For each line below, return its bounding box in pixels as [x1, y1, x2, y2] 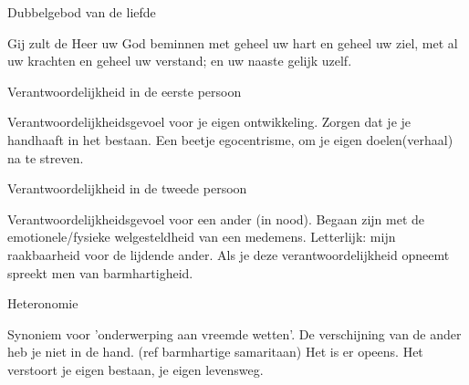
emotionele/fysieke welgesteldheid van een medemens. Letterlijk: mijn [7, 227, 396, 246]
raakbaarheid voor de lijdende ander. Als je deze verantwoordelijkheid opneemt [7, 245, 450, 264]
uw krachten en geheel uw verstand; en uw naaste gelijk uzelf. [7, 51, 352, 70]
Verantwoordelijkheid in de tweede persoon [7, 179, 247, 198]
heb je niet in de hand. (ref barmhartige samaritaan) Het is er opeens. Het [7, 342, 423, 361]
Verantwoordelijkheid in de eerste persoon [7, 81, 242, 100]
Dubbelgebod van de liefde [7, 3, 156, 21]
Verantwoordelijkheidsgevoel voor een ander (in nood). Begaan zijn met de [7, 209, 425, 228]
